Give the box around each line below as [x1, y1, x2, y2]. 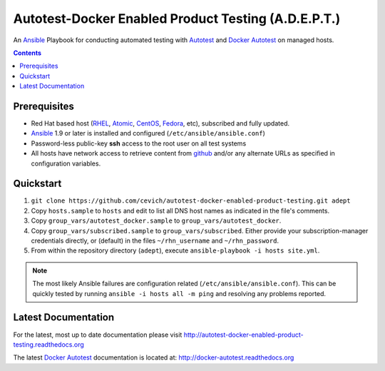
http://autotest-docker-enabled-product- [183, 330, 304, 339]
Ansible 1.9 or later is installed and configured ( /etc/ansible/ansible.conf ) [31, 129, 265, 138]
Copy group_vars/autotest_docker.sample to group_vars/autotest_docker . [31, 216, 282, 225]
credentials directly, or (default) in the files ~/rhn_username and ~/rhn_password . [31, 236, 279, 245]
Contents [13, 49, 42, 57]
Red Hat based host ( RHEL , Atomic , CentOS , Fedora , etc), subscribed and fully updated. [31, 119, 290, 128]
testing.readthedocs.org [13, 340, 85, 349]
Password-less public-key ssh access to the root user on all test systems [31, 139, 247, 148]
